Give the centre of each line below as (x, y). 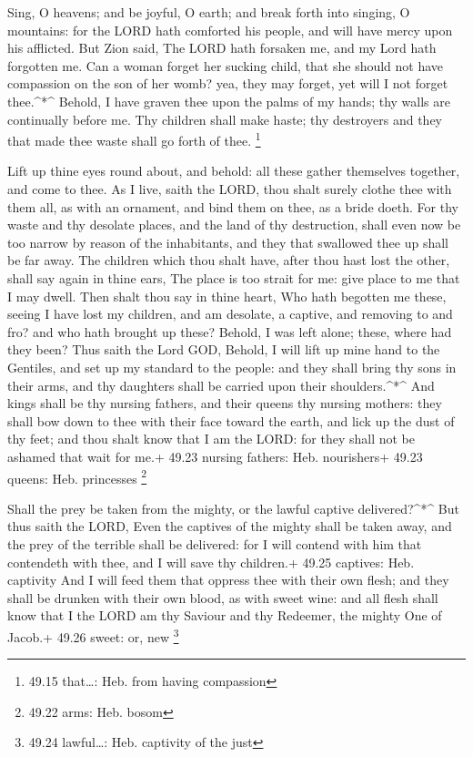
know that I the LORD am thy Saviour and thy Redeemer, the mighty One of (225, 615)
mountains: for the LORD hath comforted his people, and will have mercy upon (230, 30)
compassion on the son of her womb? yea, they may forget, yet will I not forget (228, 83)
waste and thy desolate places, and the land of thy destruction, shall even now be (234, 225)
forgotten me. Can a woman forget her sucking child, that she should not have (226, 65)
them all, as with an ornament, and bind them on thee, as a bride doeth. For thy (233, 206)
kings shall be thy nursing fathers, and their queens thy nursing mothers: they (225, 403)
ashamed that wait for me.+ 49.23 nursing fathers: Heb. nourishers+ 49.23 (215, 456)
